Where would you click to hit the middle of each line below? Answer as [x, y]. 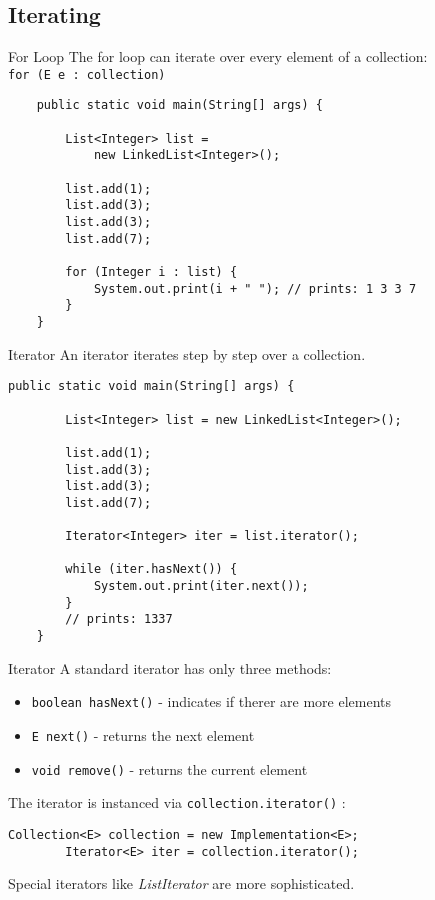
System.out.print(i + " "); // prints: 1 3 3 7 [255, 288]
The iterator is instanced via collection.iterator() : [177, 802]
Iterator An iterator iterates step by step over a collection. [187, 353]
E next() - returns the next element [143, 734]
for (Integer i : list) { [151, 272]
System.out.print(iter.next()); [201, 586]
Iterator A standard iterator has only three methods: [170, 667]
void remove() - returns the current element [169, 768]
